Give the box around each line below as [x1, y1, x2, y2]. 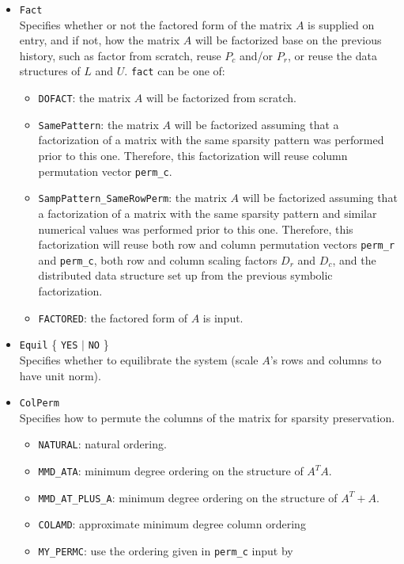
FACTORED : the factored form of [38, 309, 188, 326]
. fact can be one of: [124, 63, 225, 79]
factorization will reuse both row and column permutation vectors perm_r [38, 236, 395, 253]
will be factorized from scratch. [145, 90, 296, 106]
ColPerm [19, 398, 59, 410]
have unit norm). [19, 367, 101, 383]
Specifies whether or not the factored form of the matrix [19, 16, 293, 32]
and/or [240, 47, 274, 63]
